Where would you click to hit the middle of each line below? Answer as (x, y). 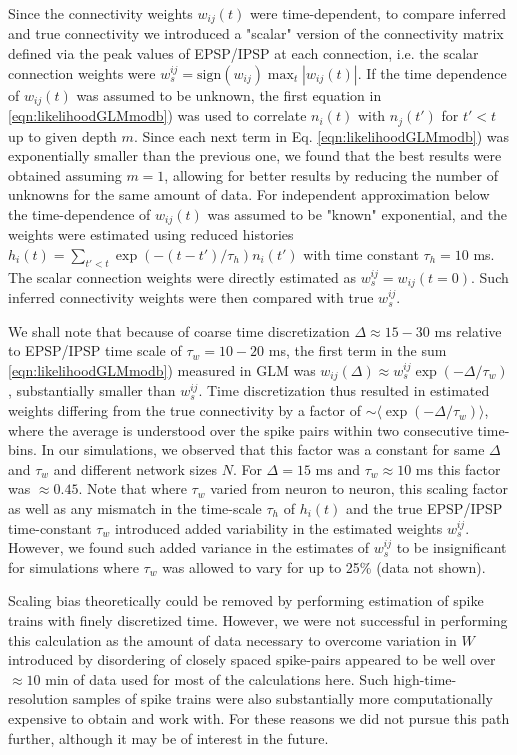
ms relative (468, 330)
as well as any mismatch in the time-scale (135, 508)
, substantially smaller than (92, 390)
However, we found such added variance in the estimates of (189, 547)
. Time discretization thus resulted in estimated (344, 390)
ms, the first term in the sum (357, 350)
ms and (337, 468)
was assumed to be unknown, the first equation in (229, 94)
